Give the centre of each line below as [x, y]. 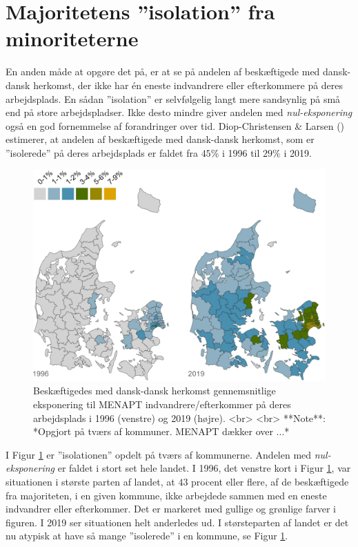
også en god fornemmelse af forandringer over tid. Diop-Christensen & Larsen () [175, 125]
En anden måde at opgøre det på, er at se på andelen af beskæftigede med [163, 71]
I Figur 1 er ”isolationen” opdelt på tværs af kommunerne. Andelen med [159, 454]
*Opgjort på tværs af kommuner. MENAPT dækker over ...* [161, 431]
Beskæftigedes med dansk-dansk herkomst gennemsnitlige [155, 391]
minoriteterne [72, 38]
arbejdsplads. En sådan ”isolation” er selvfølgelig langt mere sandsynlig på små [173, 98]
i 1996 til [241, 152]
